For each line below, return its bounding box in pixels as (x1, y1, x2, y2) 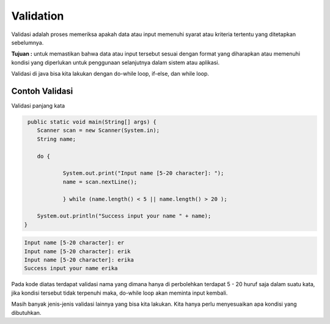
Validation (11, 9, 64, 23)
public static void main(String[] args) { (28, 119, 157, 125)
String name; (37, 135, 76, 142)
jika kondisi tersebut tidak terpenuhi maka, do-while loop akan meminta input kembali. (11, 289, 228, 296)
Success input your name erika (24, 265, 119, 272)
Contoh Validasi (11, 86, 73, 96)
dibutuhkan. (11, 309, 42, 316)
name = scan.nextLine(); (62, 178, 137, 185)
